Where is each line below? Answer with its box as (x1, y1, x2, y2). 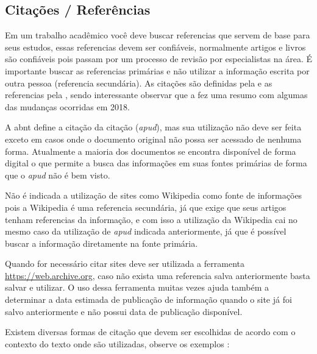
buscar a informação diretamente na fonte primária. (5, 236, 198, 249)
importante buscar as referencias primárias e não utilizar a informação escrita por (5, 64, 310, 77)
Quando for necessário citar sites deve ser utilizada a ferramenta (5, 257, 244, 270)
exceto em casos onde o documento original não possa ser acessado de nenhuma (5, 132, 302, 145)
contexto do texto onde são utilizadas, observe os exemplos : (5, 337, 230, 350)
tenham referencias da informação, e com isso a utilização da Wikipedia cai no (5, 213, 297, 225)
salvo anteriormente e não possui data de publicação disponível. (5, 305, 243, 317)
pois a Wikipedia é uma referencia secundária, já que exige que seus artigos (5, 200, 287, 213)
